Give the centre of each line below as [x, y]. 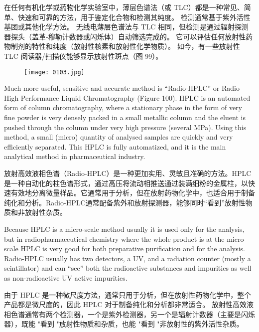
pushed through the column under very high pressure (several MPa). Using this [125, 127]
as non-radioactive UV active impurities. [66, 277]
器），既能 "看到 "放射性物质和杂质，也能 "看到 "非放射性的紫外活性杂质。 [124, 324]
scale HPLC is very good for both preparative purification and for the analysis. [125, 249]
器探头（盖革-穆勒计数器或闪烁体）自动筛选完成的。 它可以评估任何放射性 [125, 36]
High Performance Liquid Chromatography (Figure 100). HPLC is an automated [127, 97]
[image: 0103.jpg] [54, 72]
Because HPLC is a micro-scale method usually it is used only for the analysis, [124, 229]
